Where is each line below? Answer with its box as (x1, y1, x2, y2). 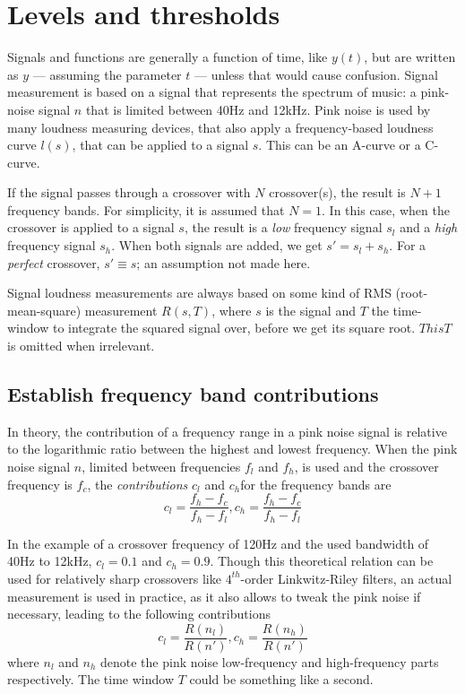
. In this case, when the (322, 200, 450, 219)
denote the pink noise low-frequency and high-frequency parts (100, 652, 439, 671)
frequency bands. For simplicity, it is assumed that (7, 200, 285, 219)
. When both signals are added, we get (111, 236, 323, 255)
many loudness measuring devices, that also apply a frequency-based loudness (7, 117, 434, 136)
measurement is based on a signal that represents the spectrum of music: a (7, 82, 417, 101)
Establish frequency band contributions (7, 380, 379, 408)
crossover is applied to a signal (7, 218, 175, 237)
